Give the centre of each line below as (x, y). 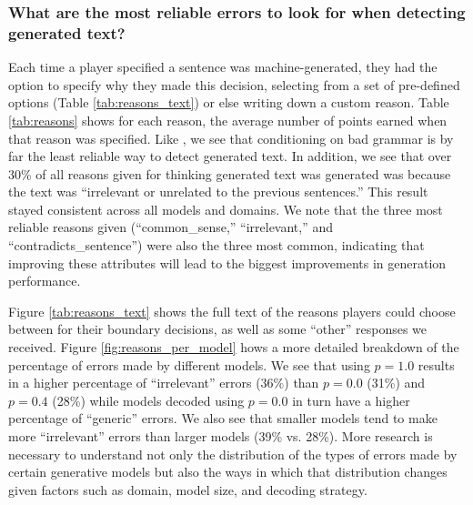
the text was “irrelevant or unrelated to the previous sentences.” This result (218, 192)
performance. (45, 281)
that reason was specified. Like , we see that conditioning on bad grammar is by (231, 138)
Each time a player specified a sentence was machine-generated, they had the (223, 67)
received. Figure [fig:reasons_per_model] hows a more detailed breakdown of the (234, 347)
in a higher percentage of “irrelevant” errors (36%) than (164, 383)
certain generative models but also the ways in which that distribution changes (228, 472)
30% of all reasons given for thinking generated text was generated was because (230, 173)
